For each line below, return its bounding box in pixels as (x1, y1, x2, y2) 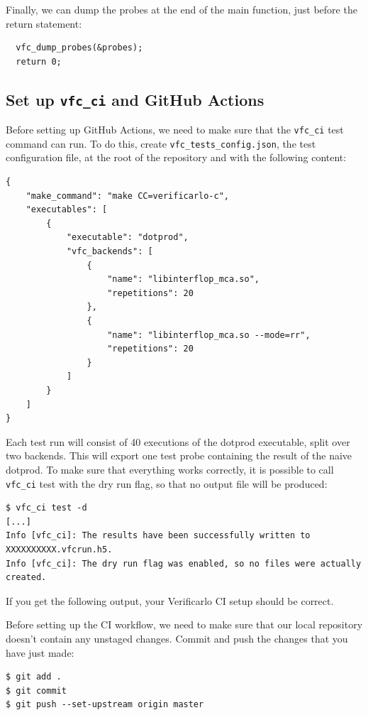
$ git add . (6, 672, 62, 682)
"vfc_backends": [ (66, 246, 153, 257)
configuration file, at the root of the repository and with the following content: (6, 150, 347, 165)
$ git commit (6, 685, 67, 696)
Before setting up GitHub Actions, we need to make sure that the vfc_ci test (6, 122, 344, 137)
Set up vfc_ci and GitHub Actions (6, 88, 264, 110)
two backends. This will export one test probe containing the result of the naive (6, 448, 352, 463)
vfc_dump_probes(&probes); (16, 43, 143, 53)
